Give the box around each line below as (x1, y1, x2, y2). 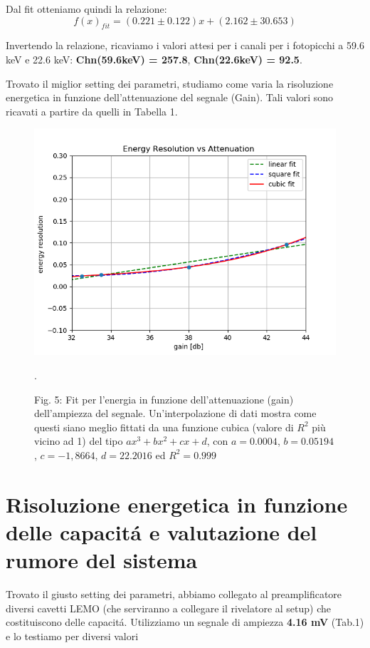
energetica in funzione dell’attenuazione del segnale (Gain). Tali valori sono (6, 90, 334, 105)
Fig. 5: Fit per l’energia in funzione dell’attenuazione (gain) (34, 391, 294, 406)
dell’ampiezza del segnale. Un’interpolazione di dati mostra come (34, 406, 317, 421)
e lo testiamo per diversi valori (6, 628, 139, 643)
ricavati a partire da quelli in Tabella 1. (6, 103, 178, 118)
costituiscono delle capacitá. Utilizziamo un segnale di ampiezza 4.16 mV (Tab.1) (6, 614, 364, 629)
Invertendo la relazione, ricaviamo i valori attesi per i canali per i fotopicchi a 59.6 (6, 38, 364, 53)
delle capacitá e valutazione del (6, 517, 317, 546)
